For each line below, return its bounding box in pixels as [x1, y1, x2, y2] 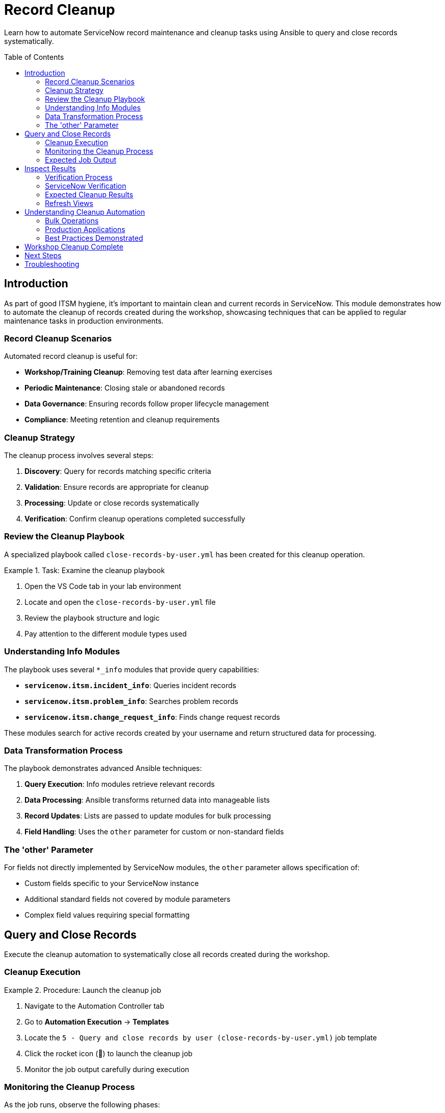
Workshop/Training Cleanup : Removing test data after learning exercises [24, 368, 273, 377]
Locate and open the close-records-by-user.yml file [24, 597, 216, 606]
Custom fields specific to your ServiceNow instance [24, 879, 199, 888]
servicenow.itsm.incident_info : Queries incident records [24, 680, 237, 690]
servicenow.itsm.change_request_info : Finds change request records [24, 712, 280, 721]
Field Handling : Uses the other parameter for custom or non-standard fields [24, 827, 284, 836]
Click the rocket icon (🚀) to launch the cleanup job [24, 1049, 193, 1058]
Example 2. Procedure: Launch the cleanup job [4, 985, 161, 994]
